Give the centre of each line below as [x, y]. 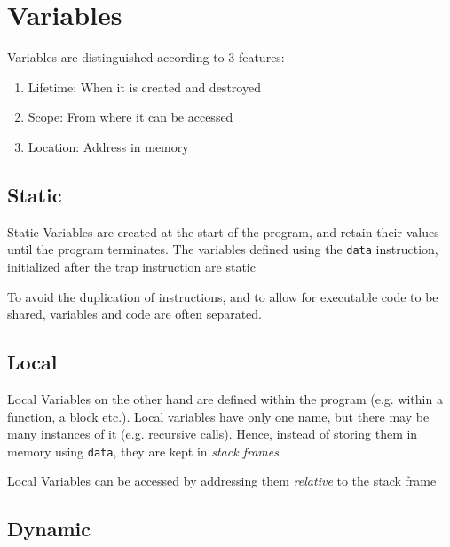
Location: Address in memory [108, 146]
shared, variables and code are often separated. [134, 314]
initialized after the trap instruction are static [131, 266]
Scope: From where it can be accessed [130, 117]
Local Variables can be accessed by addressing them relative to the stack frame [222, 481]
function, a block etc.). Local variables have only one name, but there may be [218, 416]
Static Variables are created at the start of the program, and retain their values [223, 231]
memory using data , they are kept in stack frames [143, 451]
